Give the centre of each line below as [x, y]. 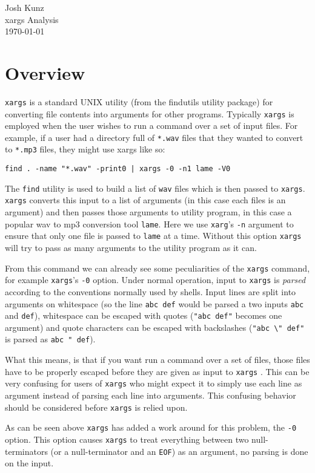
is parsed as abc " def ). [50, 339]
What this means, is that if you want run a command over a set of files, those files [157, 360]
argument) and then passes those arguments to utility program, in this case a [148, 212]
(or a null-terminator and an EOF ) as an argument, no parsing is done [179, 451]
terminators [26, 451]
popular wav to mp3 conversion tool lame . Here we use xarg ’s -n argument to [149, 223]
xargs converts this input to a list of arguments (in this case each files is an [145, 200]
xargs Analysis [32, 19]
